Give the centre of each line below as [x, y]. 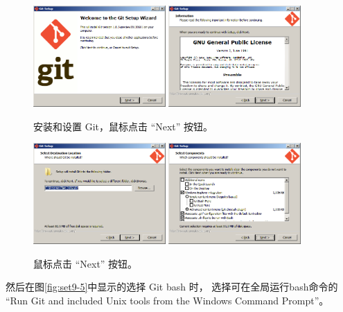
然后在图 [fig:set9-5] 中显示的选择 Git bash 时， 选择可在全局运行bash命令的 [172, 287]
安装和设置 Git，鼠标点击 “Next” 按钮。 [123, 126]
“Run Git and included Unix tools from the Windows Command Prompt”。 [167, 301]
